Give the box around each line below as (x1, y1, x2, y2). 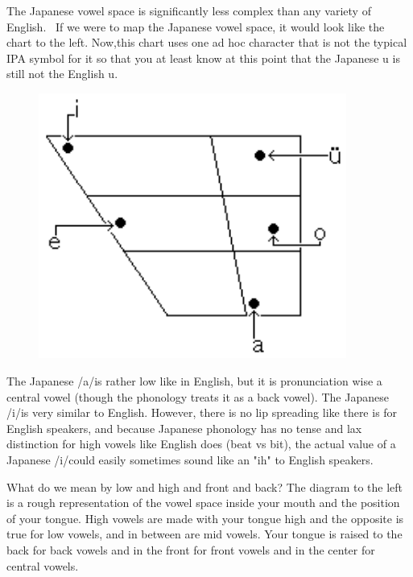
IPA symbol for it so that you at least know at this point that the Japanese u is (6, 49, 400, 66)
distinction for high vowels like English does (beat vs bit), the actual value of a (6, 435, 396, 452)
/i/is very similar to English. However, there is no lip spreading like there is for (6, 404, 398, 421)
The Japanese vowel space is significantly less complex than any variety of (6, 2, 371, 19)
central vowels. (6, 557, 79, 574)
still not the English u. (6, 65, 118, 82)
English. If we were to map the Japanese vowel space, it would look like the (6, 18, 385, 35)
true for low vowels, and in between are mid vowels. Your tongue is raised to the (6, 525, 403, 542)
